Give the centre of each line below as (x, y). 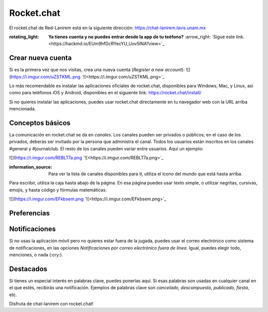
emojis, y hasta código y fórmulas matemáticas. (58, 190)
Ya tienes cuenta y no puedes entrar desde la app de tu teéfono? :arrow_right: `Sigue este (142, 37)
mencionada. (23, 109)
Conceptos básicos (40, 123)
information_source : (31, 167)
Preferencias (30, 213)
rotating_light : (24, 37)
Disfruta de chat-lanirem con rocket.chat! (51, 304)
